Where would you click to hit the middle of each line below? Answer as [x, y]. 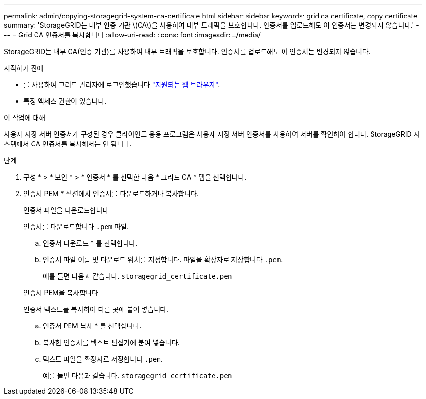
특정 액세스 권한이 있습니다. [65, 101]
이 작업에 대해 [25, 118]
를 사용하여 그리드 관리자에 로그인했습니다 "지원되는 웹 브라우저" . [122, 84]
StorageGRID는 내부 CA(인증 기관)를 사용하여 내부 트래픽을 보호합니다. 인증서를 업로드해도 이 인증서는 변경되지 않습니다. [187, 51]
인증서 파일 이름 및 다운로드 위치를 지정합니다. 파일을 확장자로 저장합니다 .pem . [163, 260]
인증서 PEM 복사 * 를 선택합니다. [92, 326]
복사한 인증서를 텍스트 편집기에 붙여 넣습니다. [111, 342]
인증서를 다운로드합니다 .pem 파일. [76, 227]
